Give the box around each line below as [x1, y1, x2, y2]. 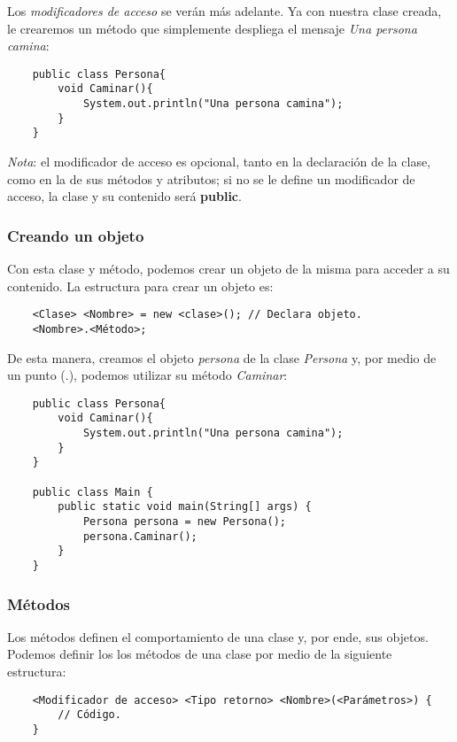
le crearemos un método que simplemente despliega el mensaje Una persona [7, 19, 417, 37]
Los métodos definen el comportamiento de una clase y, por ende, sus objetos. [7, 627, 429, 645]
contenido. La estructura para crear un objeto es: [7, 276, 274, 295]
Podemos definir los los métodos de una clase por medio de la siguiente [7, 645, 392, 663]
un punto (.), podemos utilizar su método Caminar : [7, 366, 288, 384]
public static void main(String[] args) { [58, 500, 312, 514]
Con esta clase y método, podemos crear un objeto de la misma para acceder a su [7, 259, 450, 278]
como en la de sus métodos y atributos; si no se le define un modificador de [7, 169, 415, 188]
